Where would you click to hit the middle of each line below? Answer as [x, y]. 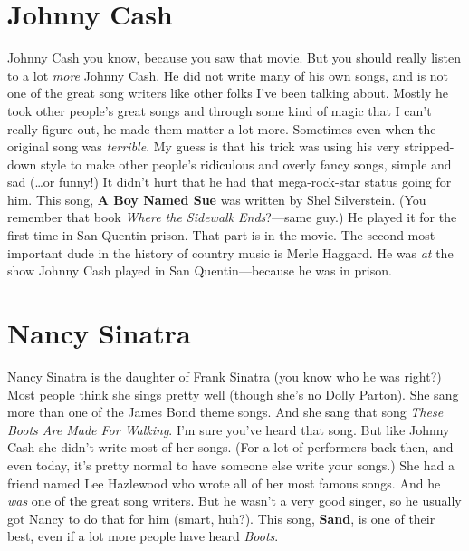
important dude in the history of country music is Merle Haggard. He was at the [230, 252]
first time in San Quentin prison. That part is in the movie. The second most [221, 235]
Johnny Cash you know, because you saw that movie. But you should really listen [234, 58]
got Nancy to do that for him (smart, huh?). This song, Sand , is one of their [221, 518]
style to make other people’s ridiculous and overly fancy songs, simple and [246, 164]
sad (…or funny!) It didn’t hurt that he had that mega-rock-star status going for [230, 182]
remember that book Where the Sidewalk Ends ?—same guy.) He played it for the [232, 217]
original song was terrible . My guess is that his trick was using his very [204, 146]
